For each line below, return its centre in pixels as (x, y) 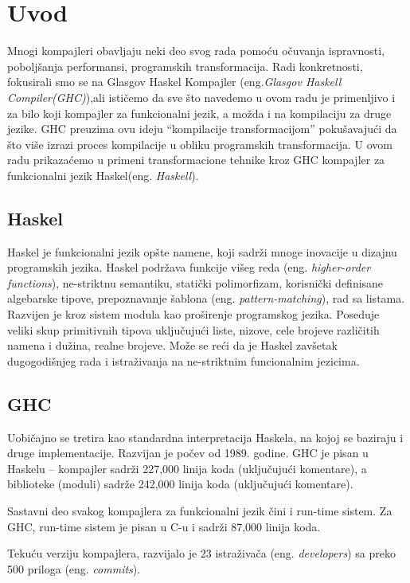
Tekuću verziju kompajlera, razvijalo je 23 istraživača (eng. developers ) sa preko (201, 553)
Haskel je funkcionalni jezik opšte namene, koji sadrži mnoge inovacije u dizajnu (202, 251)
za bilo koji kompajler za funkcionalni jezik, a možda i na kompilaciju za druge (199, 113)
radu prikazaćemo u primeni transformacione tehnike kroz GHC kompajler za (196, 160)
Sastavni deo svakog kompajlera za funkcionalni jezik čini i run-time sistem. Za (200, 511)
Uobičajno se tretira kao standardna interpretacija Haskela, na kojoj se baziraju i (205, 437)
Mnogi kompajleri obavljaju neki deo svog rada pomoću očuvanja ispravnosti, (196, 51)
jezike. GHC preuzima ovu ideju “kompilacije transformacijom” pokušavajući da (202, 129)
